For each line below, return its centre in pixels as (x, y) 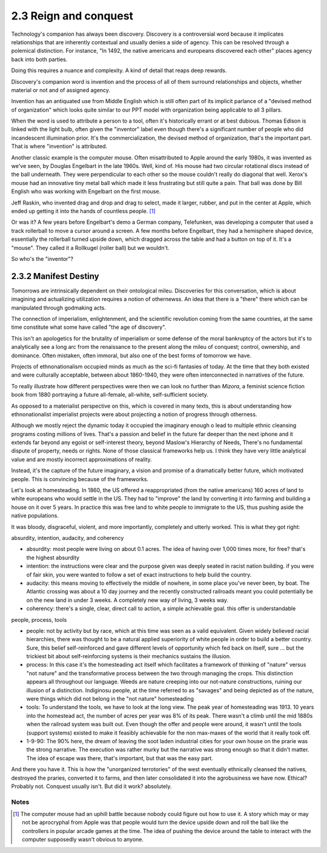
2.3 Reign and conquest (72, 16)
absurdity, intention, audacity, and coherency (68, 538)
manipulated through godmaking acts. (58, 308)
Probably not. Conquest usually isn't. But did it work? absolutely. (91, 786)
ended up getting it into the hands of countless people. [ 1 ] (83, 211)
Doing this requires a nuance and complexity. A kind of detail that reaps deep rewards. (119, 70)
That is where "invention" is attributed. (59, 146)
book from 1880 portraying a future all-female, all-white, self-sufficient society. (110, 395)
